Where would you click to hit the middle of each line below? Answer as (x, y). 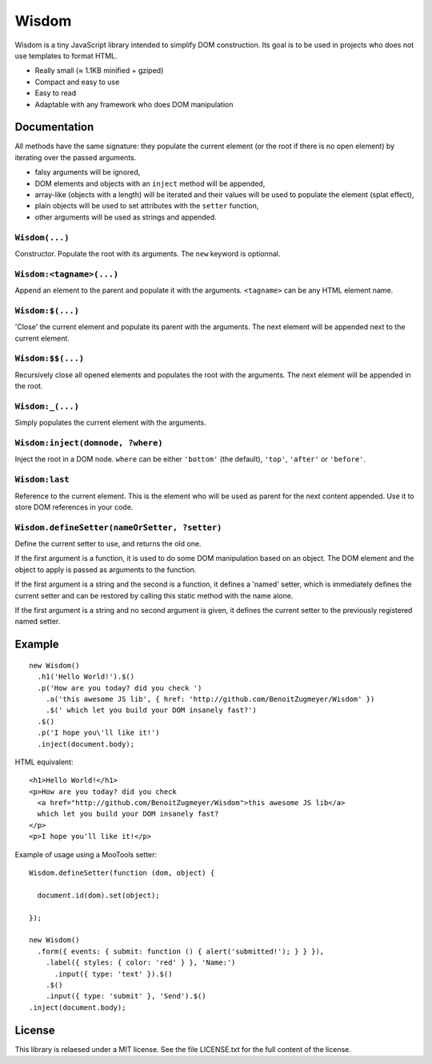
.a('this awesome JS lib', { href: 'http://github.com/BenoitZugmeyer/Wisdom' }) (210, 699)
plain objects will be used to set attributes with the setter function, (147, 206)
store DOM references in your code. (74, 507)
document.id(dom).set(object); (98, 895)
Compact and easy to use (77, 82)
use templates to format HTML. (66, 55)
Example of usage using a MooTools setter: (86, 854)
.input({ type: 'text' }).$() (113, 974)
